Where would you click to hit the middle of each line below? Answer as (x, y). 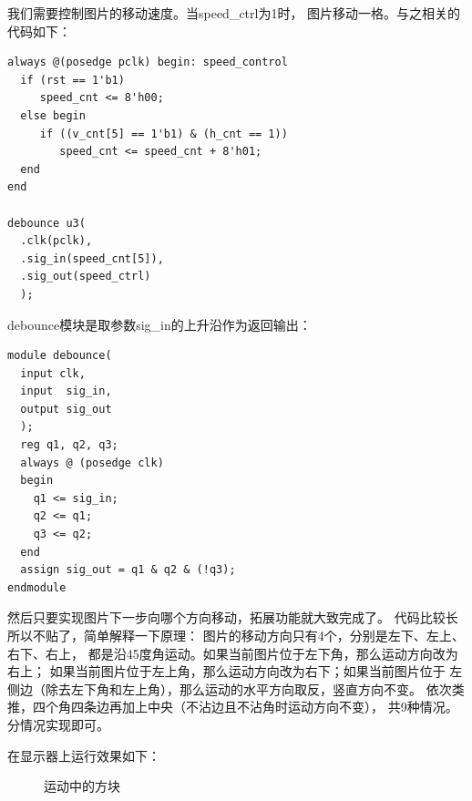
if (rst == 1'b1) (72, 80)
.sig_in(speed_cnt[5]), (92, 258)
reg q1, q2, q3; (69, 445)
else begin (53, 115)
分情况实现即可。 (58, 724)
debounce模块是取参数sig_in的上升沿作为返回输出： (159, 324)
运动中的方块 (82, 786)
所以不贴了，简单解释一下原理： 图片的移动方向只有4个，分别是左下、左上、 (236, 635)
